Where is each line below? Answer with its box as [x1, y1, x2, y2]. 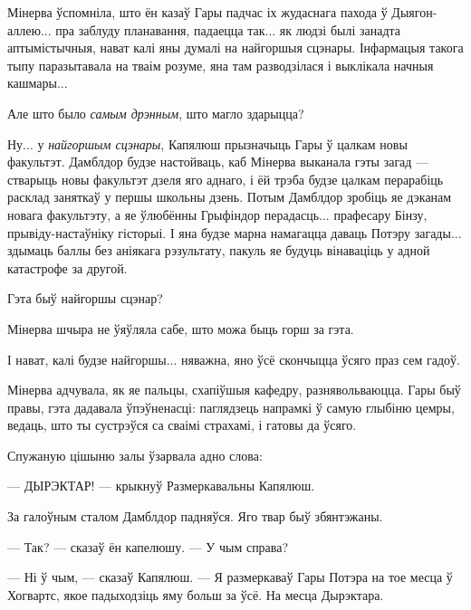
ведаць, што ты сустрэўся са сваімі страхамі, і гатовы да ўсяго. [7, 415, 357, 434]
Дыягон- [391, 3, 437, 21]
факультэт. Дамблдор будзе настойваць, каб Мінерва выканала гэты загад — [7, 152, 429, 171]
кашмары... [7, 73, 68, 92]
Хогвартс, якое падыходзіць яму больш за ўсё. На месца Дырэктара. [7, 585, 384, 604]
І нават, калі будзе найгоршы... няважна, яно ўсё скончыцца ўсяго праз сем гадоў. [7, 349, 460, 368]
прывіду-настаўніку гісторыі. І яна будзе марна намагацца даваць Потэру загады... [7, 223, 462, 242]
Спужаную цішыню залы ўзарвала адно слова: [7, 445, 263, 464]
